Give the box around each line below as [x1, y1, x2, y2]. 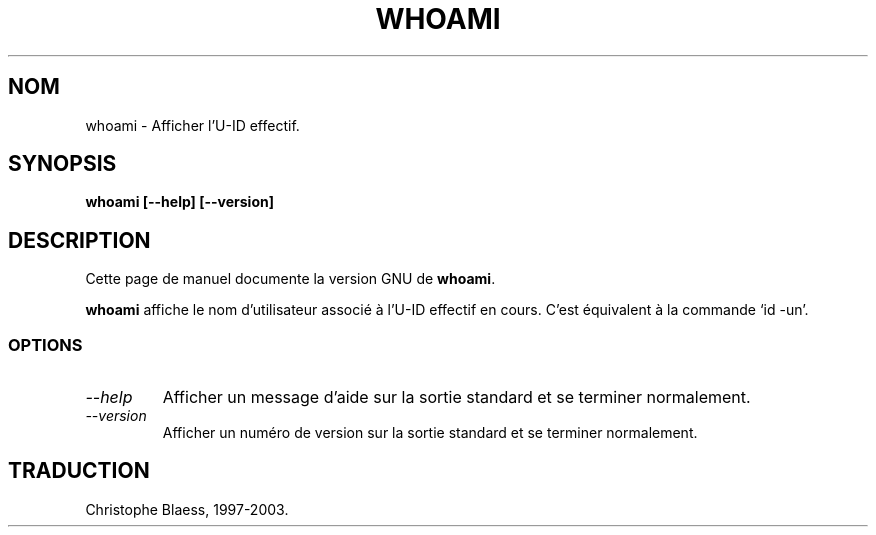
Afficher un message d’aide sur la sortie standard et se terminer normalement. [162, 387, 751, 408]
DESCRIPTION [8, 227, 151, 253]
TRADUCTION [8, 458, 150, 484]
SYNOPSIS [8, 151, 117, 177]
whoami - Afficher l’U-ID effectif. [85, 116, 300, 134]
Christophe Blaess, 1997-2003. [85, 500, 289, 518]
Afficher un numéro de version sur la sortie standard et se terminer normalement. [162, 424, 698, 442]
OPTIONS [8, 334, 83, 355]
